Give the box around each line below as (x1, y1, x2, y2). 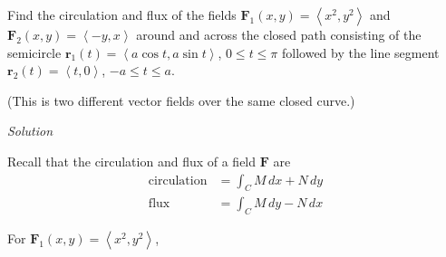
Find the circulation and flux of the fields (7, 5, 237, 24)
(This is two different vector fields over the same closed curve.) (7, 90, 355, 109)
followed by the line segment (281, 43, 440, 62)
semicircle (7, 43, 62, 62)
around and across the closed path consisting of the (136, 25, 422, 43)
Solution (7, 121, 53, 140)
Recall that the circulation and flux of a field (7, 151, 257, 170)
